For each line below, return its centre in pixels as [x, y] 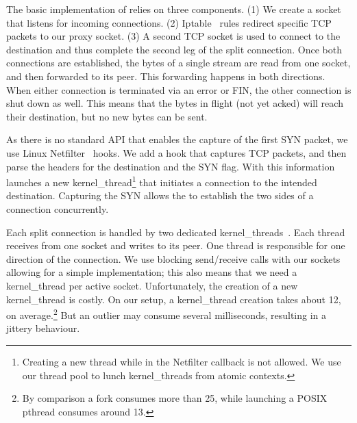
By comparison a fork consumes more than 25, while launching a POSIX [175, 398]
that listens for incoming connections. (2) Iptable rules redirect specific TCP [169, 22]
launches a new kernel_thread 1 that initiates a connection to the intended [162, 181]
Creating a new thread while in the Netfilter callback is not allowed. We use [182, 361]
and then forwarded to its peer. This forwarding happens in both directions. [166, 76]
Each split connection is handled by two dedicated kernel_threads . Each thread [176, 232]
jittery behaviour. [43, 328]
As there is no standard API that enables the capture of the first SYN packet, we [177, 139]
